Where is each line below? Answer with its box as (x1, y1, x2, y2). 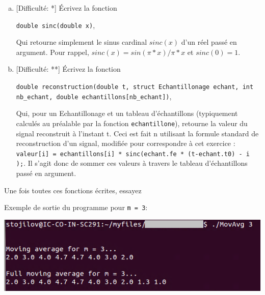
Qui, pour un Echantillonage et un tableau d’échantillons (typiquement (16, 108, 238, 119)
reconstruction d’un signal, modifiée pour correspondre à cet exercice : (16, 138, 235, 149)
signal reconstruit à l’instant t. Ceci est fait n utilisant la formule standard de (16, 128, 259, 138)
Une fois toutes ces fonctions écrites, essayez (4, 185, 142, 195)
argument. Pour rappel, (16, 46, 89, 57)
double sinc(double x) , (16, 19, 95, 30)
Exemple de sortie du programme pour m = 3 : (4, 202, 148, 213)
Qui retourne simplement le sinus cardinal (16, 37, 147, 47)
